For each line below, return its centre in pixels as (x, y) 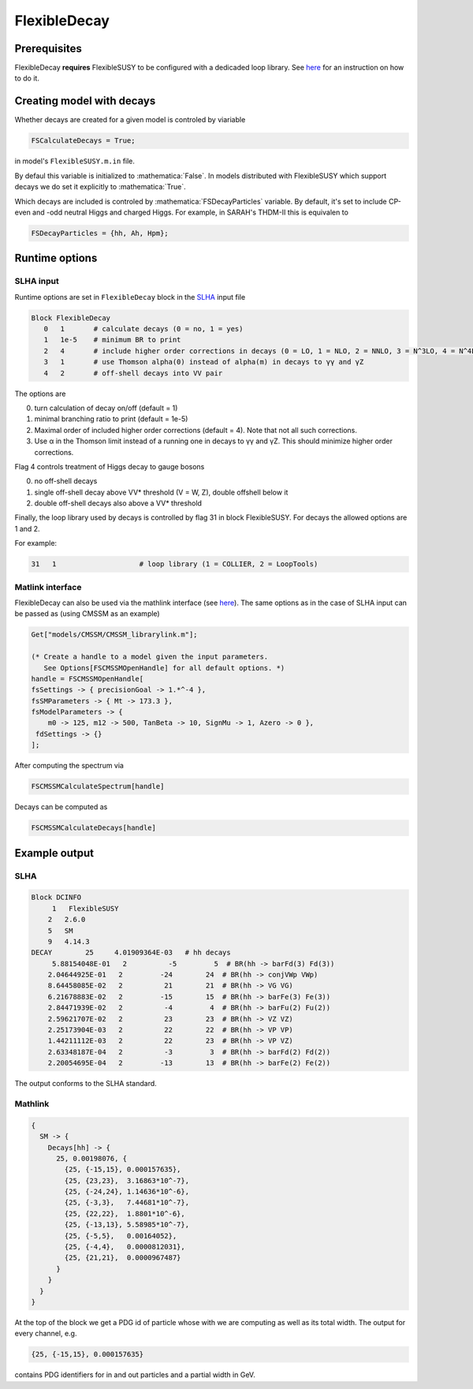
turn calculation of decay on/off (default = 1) (106, 408)
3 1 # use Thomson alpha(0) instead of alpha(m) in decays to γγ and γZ (204, 362)
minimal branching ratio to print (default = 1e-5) (111, 419)
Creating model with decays (85, 101)
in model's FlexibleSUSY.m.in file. (75, 161)
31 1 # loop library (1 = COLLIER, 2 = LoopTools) (175, 564)
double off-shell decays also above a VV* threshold (118, 503)
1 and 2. (27, 528)
